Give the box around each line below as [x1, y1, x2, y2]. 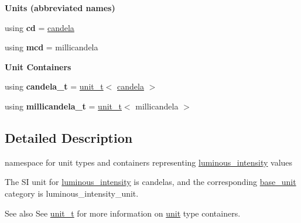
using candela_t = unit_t [5, 80, 104, 92]
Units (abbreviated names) [5, 2, 115, 13]
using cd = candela [5, 21, 74, 33]
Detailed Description [5, 128, 133, 146]
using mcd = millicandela [5, 41, 98, 53]
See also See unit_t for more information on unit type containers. [5, 207, 241, 219]
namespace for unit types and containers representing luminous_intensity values [5, 156, 293, 168]
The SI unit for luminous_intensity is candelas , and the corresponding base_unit [5, 176, 296, 188]
